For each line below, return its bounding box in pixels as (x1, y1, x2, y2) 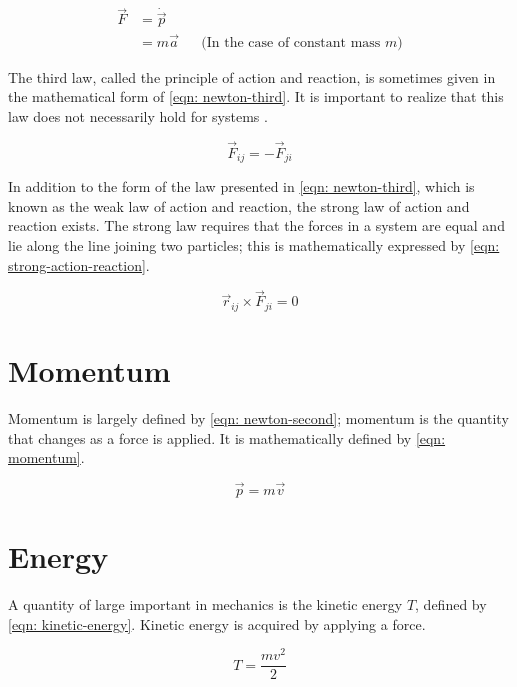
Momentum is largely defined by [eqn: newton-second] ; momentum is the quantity (8, 407, 509, 428)
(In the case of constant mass (201, 35, 381, 50)
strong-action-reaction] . (8, 254, 150, 275)
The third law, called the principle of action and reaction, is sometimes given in (8, 66, 496, 87)
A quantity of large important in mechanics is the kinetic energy (8, 594, 403, 615)
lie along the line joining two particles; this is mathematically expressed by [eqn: (8, 234, 500, 255)
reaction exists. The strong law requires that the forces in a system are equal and (8, 215, 505, 236)
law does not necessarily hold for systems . (8, 105, 268, 126)
